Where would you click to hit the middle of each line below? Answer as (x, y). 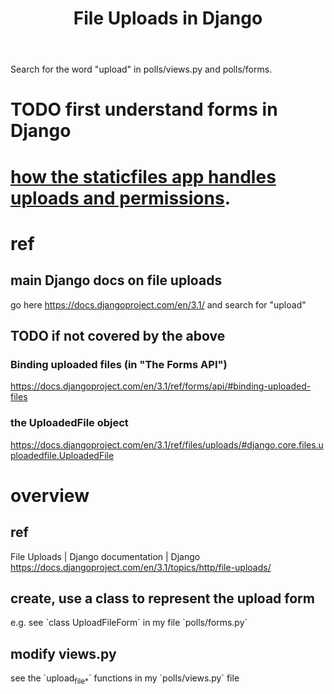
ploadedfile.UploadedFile (62, 455)
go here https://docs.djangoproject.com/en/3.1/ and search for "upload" (158, 304)
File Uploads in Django (168, 18)
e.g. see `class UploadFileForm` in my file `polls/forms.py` (129, 623)
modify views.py (63, 653)
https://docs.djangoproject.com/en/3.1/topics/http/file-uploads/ (141, 567)
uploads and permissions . (120, 198)
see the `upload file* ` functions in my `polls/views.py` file (125, 679)
